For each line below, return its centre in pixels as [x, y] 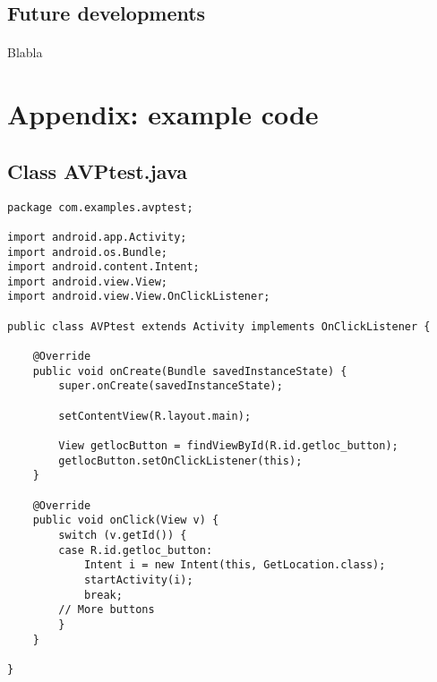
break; [103, 595]
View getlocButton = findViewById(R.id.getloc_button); [228, 446]
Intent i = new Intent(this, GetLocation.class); [235, 565]
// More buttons [107, 610]
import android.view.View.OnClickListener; [139, 297]
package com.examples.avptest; [100, 207]
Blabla [25, 52]
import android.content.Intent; [103, 267]
